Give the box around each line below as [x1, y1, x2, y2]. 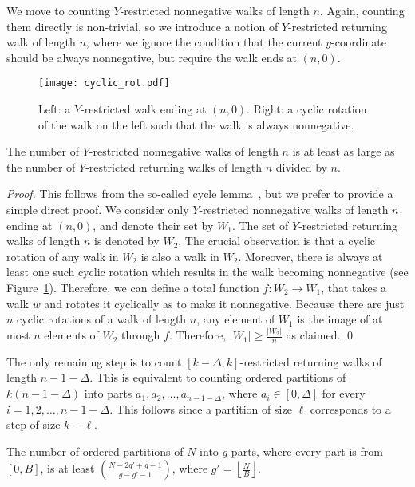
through [121, 327, 160, 343]
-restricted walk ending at [81, 101, 207, 117]
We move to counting [6, 2, 110, 18]
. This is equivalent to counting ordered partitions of [89, 369, 346, 386]
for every [322, 385, 366, 402]
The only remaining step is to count [6, 353, 182, 370]
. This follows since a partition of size [109, 400, 292, 417]
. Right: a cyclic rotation [247, 101, 367, 117]
